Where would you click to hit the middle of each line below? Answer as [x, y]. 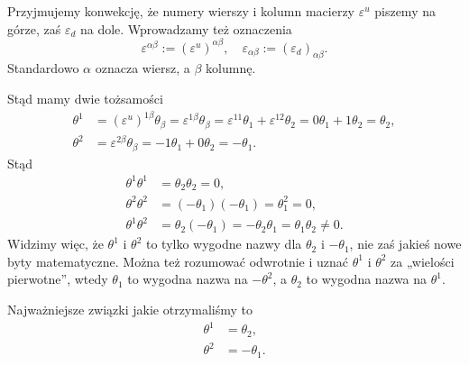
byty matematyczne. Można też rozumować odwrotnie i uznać [178, 261]
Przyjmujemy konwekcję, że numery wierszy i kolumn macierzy [181, 11]
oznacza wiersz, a [143, 68]
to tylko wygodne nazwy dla [224, 244]
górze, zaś [34, 28]
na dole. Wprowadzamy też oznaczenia [186, 28]
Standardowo [43, 68]
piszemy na [405, 11]
